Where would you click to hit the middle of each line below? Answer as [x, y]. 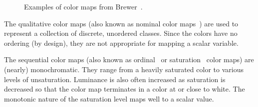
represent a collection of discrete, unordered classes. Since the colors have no [121, 33]
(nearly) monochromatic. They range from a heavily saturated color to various [124, 69]
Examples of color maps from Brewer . [83, 6]
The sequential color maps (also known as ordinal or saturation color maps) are [129, 59]
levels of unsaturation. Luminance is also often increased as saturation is [115, 79]
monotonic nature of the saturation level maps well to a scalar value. [109, 98]
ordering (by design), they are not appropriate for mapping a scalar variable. [121, 43]
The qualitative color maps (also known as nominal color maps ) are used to [121, 23]
